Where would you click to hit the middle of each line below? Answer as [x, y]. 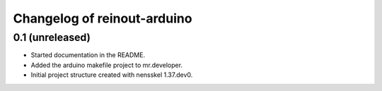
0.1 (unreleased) [52, 37]
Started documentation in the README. [88, 55]
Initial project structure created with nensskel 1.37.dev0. [112, 75]
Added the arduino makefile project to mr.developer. [107, 65]
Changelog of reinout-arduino [103, 18]
